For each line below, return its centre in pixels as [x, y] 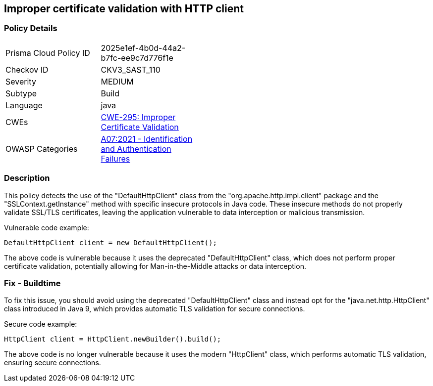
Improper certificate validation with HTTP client [124, 9]
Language [24, 105]
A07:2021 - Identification [147, 139]
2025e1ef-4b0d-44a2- [143, 48]
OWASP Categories [42, 149]
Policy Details [31, 28]
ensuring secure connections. [53, 363]
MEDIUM [117, 81]
